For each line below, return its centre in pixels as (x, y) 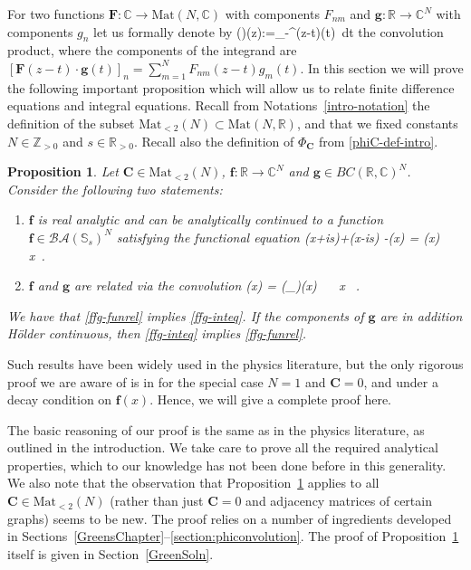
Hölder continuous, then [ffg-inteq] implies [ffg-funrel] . (157, 333)
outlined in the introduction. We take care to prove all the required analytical (223, 447)
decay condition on (60, 399)
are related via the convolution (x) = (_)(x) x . (217, 285)
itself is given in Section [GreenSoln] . (111, 553)
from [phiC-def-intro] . (378, 141)
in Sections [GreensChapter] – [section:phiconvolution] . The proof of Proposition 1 (233, 536)
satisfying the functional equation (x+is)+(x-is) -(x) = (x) (278, 237)
